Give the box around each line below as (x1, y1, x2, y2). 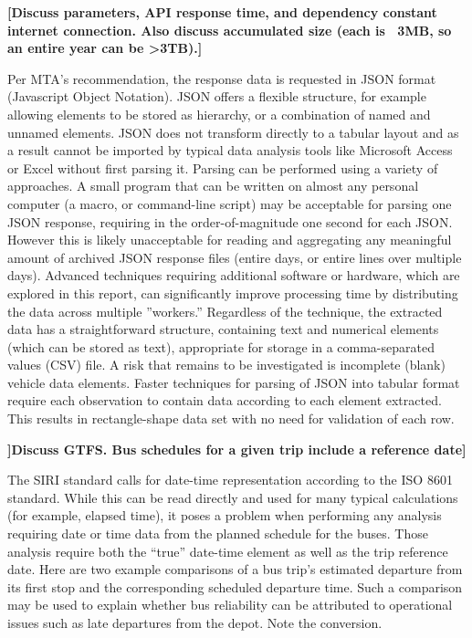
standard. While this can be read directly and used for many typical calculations (7, 487, 458, 507)
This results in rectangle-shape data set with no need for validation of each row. (7, 409, 455, 428)
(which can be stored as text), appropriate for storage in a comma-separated (7, 337, 435, 356)
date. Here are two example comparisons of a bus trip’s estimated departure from (7, 560, 463, 579)
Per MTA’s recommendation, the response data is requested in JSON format (7, 68, 436, 88)
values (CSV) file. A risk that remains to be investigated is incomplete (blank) (7, 355, 446, 374)
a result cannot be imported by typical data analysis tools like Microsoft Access (7, 141, 453, 160)
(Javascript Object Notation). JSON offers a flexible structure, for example (7, 87, 426, 106)
